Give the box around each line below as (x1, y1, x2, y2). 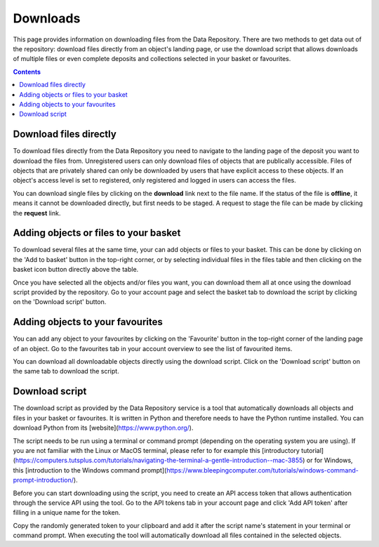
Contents (13, 67, 41, 76)
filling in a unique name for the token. (13, 508, 121, 517)
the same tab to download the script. (13, 367, 119, 376)
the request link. (13, 209, 61, 217)
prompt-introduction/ (13, 476, 74, 485)
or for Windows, (306, 456, 354, 465)
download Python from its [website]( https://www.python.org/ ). (13, 423, 194, 432)
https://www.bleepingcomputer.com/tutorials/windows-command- (166, 466, 359, 474)
